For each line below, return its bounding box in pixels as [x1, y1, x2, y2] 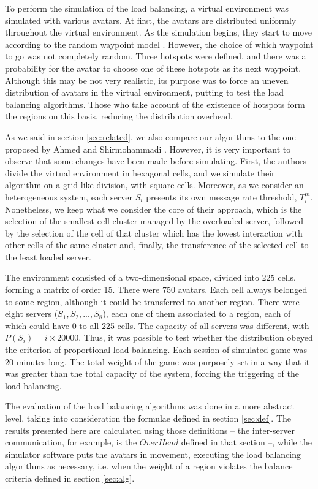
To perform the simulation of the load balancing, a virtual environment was [5, 2, 289, 14]
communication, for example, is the [5, 436, 137, 449]
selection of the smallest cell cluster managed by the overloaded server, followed [5, 214, 303, 227]
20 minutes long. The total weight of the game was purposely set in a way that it [5, 355, 310, 368]
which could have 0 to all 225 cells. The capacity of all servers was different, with [5, 319, 309, 332]
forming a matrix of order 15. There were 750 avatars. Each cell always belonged [5, 283, 308, 296]
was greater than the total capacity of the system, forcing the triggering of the [5, 367, 299, 380]
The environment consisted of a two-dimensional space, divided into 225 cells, [5, 271, 296, 284]
